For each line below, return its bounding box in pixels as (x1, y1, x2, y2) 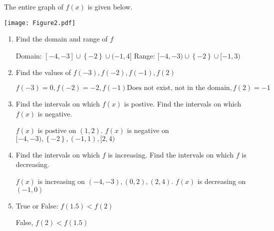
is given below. (87, 1, 133, 11)
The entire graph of (4, 1, 64, 11)
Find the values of (15, 67, 71, 77)
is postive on (37, 125, 76, 135)
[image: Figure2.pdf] (4, 19, 76, 26)
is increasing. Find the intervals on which (108, 149, 234, 159)
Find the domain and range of (15, 33, 108, 44)
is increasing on (37, 176, 85, 186)
